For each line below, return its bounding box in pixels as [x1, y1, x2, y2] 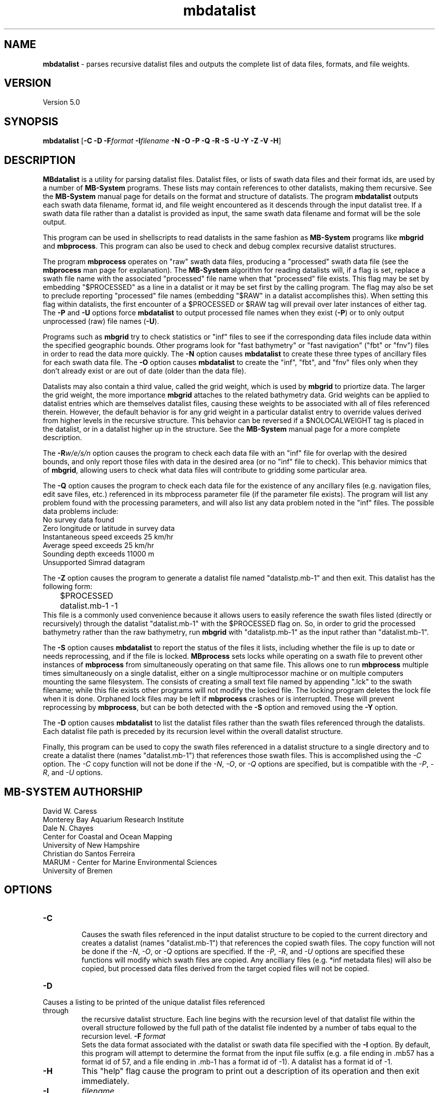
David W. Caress [43, 806, 97, 815]
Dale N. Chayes [43, 823, 94, 832]
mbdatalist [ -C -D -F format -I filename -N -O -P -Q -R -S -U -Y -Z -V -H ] [43, 136, 281, 145]
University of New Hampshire [43, 840, 140, 849]
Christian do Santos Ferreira [43, 849, 135, 858]
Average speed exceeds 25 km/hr [43, 541, 154, 550]
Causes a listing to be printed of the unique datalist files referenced [43, 997, 265, 1006]
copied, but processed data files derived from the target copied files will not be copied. [81, 964, 369, 973]
